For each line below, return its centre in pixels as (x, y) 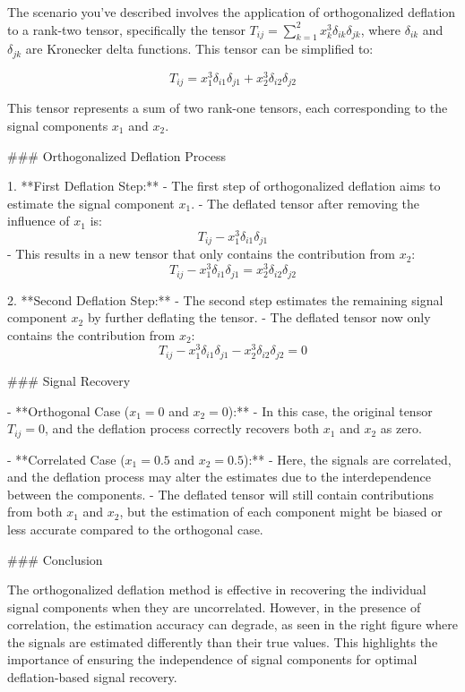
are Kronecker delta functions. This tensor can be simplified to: (199, 49)
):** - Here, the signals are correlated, (348, 459)
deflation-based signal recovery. (92, 677)
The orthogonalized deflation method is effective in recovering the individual (217, 589)
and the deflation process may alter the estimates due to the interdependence (219, 477)
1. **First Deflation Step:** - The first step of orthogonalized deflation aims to (224, 186)
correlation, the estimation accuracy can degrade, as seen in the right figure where (232, 624)
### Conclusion (55, 559)
